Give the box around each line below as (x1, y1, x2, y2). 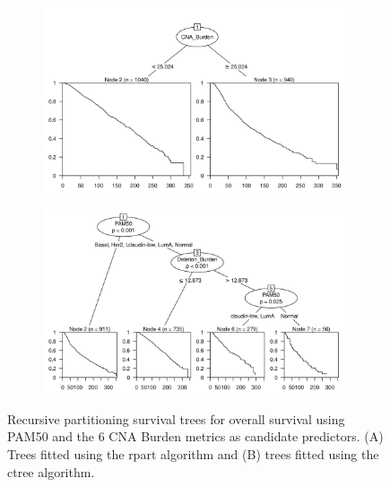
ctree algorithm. (7, 462, 95, 481)
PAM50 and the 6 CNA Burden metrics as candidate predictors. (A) (7, 427, 384, 446)
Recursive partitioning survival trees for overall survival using (7, 409, 345, 428)
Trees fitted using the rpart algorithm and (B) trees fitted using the (7, 444, 379, 463)
